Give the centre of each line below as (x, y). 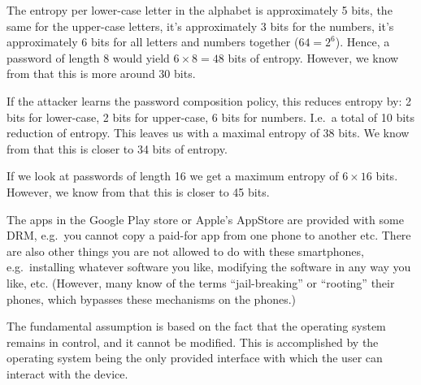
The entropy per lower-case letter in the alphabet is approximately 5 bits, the (200, 10)
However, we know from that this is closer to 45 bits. (138, 191)
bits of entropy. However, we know (313, 57)
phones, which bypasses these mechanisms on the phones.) (152, 298)
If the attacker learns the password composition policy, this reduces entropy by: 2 (209, 100)
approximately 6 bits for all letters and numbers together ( (153, 42)
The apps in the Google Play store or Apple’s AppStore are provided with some (205, 219)
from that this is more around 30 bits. (101, 74)
